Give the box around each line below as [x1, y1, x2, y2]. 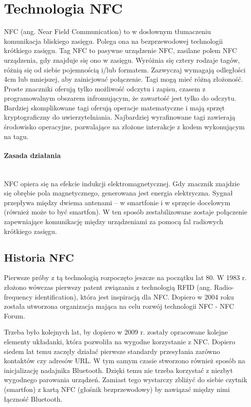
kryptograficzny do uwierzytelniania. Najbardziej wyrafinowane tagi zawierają [4, 112, 235, 122]
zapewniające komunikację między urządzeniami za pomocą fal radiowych [4, 216, 223, 227]
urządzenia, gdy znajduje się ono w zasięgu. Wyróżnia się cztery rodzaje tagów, [4, 54, 240, 65]
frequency [4, 291, 33, 301]
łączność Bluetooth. [4, 393, 63, 404]
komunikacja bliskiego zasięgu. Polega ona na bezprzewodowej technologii [4, 35, 223, 46]
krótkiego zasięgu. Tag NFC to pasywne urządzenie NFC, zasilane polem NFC [4, 45, 237, 55]
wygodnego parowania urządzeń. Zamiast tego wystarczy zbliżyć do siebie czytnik [4, 374, 248, 385]
